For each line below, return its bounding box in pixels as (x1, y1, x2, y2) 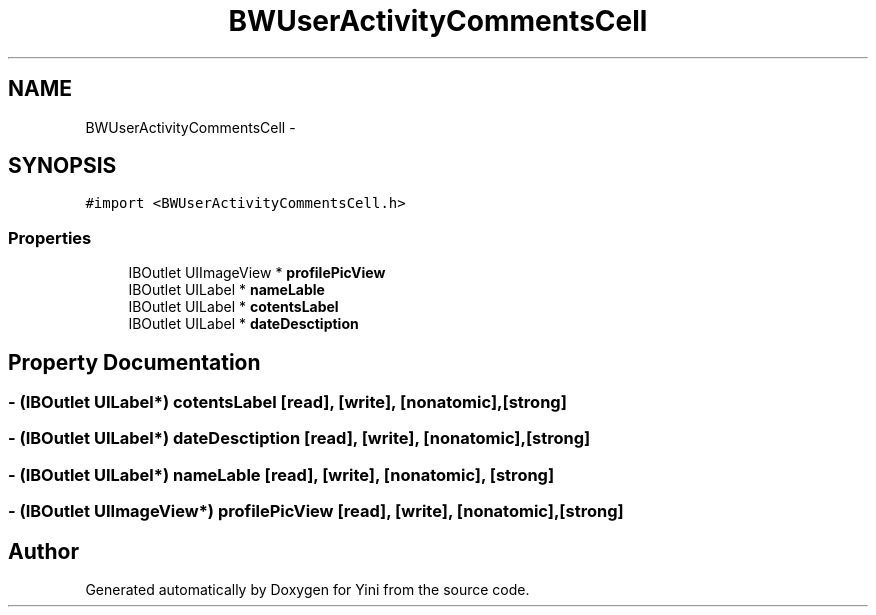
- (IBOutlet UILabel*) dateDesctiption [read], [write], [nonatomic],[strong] (8, 428, 591, 449)
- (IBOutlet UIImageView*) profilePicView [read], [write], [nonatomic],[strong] (8, 501, 624, 522)
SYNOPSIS (8, 153, 117, 179)
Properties (8, 227, 92, 248)
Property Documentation (8, 349, 261, 375)
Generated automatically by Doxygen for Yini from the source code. (85, 581, 530, 598)
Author (8, 538, 79, 564)
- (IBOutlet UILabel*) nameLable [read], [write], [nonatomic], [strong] (8, 464, 555, 485)
